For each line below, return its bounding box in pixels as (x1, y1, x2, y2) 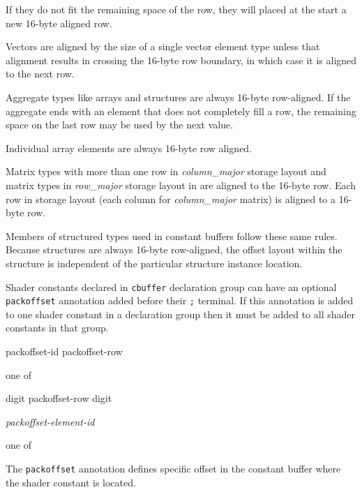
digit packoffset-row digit (6, 391, 112, 405)
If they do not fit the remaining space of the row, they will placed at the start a (6, 2, 347, 16)
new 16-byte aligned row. (6, 15, 112, 30)
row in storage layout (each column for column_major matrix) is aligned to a (6, 191, 336, 206)
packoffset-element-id (6, 414, 95, 428)
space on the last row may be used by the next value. (6, 117, 234, 132)
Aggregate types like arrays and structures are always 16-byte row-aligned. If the (6, 89, 351, 104)
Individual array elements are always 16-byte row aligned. (6, 140, 252, 155)
